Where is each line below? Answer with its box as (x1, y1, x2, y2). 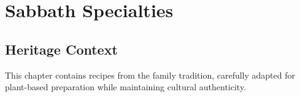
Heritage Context (5, 39, 118, 58)
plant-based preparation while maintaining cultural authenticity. (5, 80, 247, 93)
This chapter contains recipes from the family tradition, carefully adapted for (5, 68, 296, 81)
